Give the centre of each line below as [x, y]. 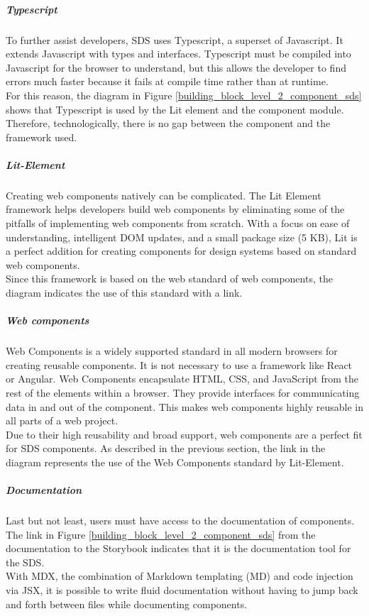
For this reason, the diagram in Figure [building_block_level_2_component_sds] [184, 95]
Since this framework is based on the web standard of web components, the [169, 279]
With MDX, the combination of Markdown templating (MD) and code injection [180, 576]
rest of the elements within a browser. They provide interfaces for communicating [183, 392]
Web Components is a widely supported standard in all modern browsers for [172, 351]
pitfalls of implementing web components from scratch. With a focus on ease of [178, 223]
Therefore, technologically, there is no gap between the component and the [168, 123]
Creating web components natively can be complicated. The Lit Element [164, 195]
